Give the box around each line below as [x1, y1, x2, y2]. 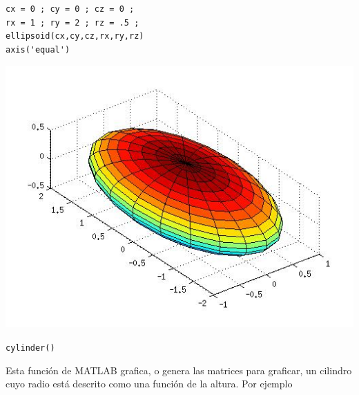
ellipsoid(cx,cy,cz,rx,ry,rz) [6, 31, 144, 42]
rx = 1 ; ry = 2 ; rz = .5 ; [6, 17, 139, 28]
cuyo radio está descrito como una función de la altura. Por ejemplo [6, 376, 293, 391]
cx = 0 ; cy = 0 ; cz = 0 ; [6, 4, 135, 14]
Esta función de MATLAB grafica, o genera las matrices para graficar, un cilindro [6, 362, 352, 377]
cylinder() [6, 342, 55, 353]
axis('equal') [6, 44, 70, 55]
